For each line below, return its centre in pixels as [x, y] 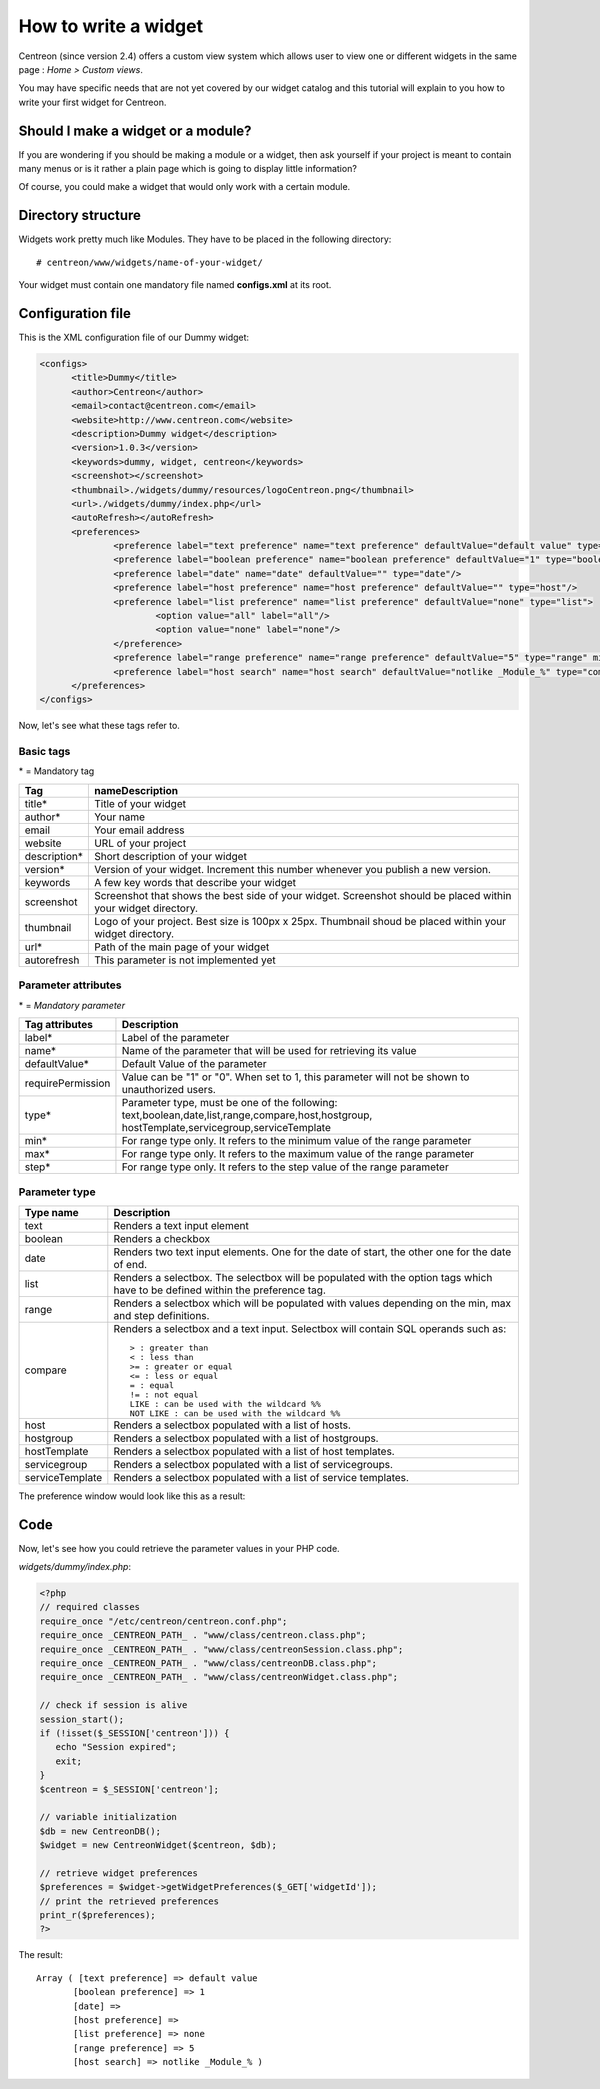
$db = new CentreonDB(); [100, 1831]
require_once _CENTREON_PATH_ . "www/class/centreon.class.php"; [203, 1635]
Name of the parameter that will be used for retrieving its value [269, 1051]
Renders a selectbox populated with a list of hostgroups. [246, 1438]
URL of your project [140, 843]
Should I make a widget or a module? [135, 130]
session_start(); [82, 1719]
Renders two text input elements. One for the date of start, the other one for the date [312, 1252]
